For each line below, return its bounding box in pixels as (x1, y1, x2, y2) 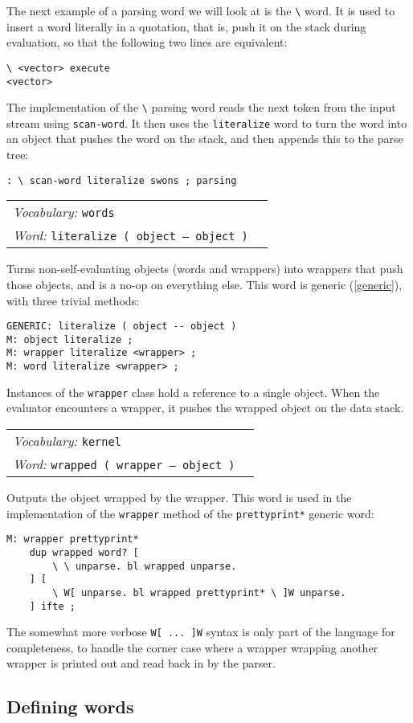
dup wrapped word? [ (29, 546, 139, 558)
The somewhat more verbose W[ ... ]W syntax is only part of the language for (6, 623, 395, 640)
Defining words (6, 694, 134, 719)
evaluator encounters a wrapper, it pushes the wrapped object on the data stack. (6, 399, 404, 416)
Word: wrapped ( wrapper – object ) (13, 454, 235, 473)
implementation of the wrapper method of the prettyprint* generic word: (6, 504, 374, 521)
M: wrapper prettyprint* (6, 533, 139, 545)
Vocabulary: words (13, 202, 115, 222)
